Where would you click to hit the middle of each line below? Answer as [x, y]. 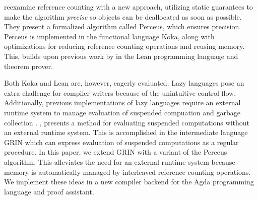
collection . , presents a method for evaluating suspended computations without [127, 122]
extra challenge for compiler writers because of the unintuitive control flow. [120, 92]
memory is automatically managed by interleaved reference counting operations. [127, 172]
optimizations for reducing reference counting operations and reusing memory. [124, 46]
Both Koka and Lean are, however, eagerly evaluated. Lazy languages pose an [124, 83]
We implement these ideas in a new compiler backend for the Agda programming [129, 182]
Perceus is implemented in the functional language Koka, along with [109, 36]
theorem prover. [28, 66]
